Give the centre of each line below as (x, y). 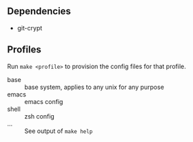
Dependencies (39, 11)
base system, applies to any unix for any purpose (94, 87)
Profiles (24, 50)
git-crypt (30, 28)
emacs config (44, 101)
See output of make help (59, 131)
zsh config (40, 116)
